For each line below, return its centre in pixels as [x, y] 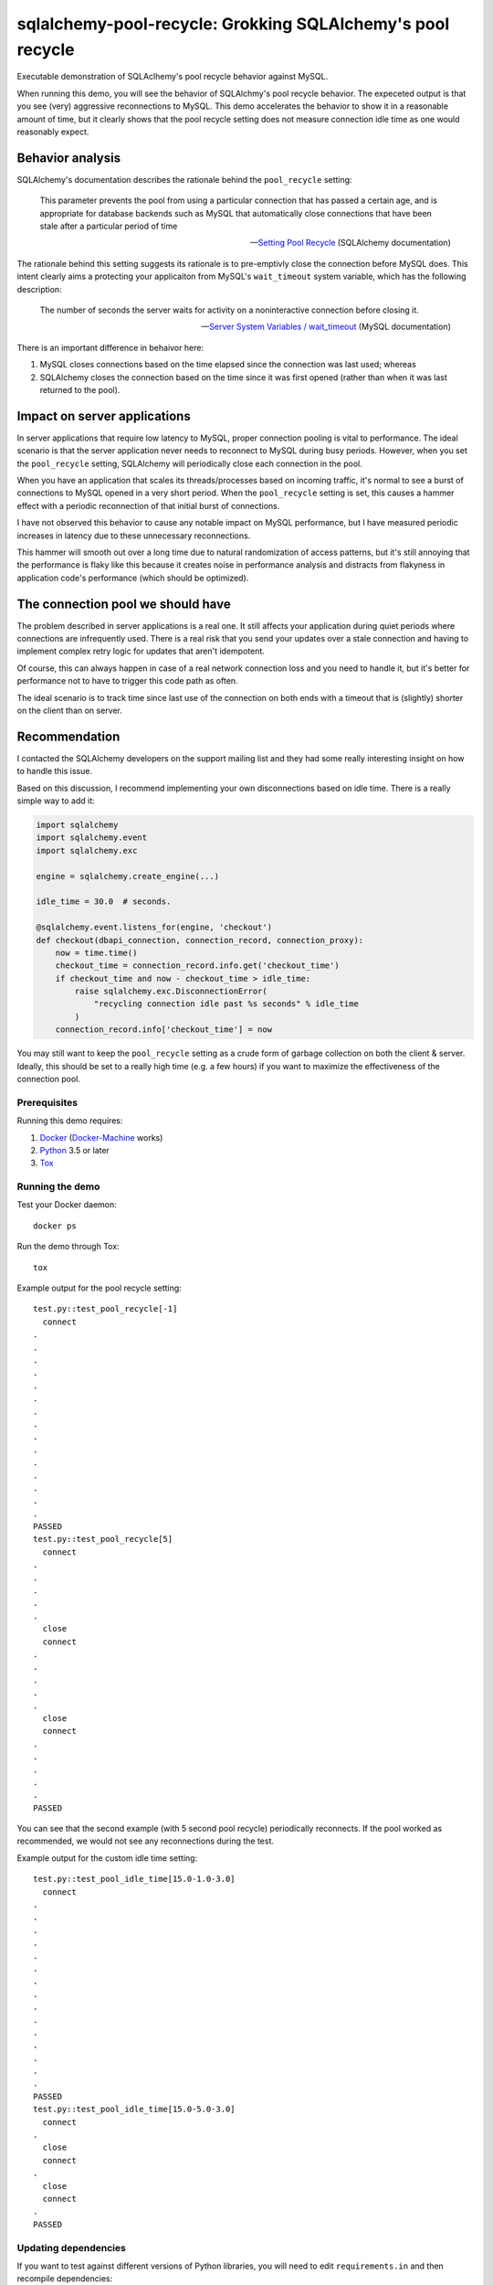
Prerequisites [47, 1102]
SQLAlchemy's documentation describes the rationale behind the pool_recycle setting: [184, 179]
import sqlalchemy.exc [87, 850]
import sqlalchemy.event [92, 838]
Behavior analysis [69, 158]
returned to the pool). [80, 389]
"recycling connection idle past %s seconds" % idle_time [226, 1004]
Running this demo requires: [70, 1121]
